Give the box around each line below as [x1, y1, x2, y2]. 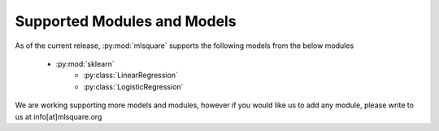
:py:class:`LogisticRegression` [83, 81, 184, 91]
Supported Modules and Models [15, 12, 237, 30]
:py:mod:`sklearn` [55, 59, 115, 68]
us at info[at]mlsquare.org [15, 111, 102, 121]
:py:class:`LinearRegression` [83, 70, 179, 81]
